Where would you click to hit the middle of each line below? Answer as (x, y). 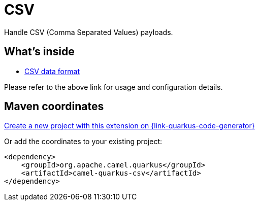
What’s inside (39, 52)
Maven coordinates (54, 107)
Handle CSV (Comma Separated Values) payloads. (89, 32)
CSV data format (52, 71)
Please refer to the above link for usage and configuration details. (114, 87)
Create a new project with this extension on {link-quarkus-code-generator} (129, 126)
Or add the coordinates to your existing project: (83, 142)
